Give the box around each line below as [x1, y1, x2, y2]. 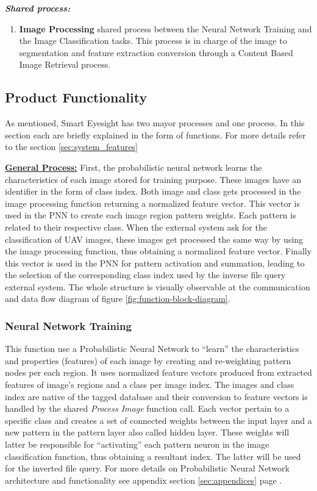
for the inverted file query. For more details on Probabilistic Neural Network [5, 462, 290, 475]
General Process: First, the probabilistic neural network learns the [5, 160, 262, 173]
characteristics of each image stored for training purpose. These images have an [5, 173, 301, 185]
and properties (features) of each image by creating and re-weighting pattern [5, 354, 291, 367]
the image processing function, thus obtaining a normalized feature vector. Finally [5, 245, 312, 257]
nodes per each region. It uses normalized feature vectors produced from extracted [5, 366, 312, 379]
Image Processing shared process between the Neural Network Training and [19, 22, 312, 35]
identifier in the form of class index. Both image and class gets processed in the [5, 185, 301, 198]
